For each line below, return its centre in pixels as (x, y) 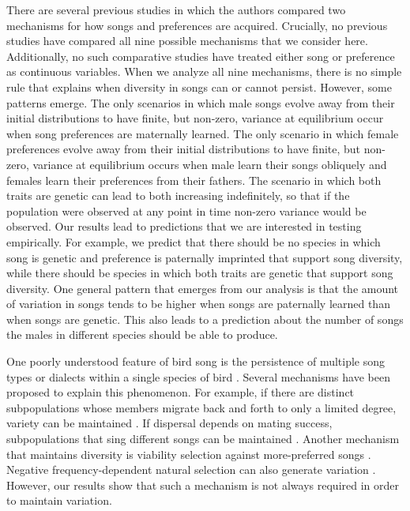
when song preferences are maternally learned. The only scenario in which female (203, 133)
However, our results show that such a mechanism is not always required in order (203, 485)
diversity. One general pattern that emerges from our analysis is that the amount (203, 288)
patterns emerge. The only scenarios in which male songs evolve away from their (201, 102)
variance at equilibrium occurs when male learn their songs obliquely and (210, 164)
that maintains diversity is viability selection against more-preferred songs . (189, 454)
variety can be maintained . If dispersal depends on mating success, (169, 423)
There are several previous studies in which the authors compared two (176, 9)
